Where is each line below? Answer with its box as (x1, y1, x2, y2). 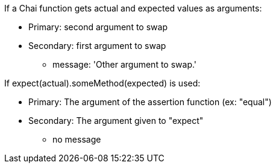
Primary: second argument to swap (28, 22, 168, 32)
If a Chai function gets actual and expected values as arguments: (4, 3, 262, 13)
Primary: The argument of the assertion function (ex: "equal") (28, 97, 272, 107)
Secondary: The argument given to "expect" (28, 115, 204, 126)
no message (52, 134, 101, 144)
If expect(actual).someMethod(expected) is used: (4, 78, 201, 88)
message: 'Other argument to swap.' (52, 59, 197, 69)
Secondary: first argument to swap (28, 40, 166, 51)
